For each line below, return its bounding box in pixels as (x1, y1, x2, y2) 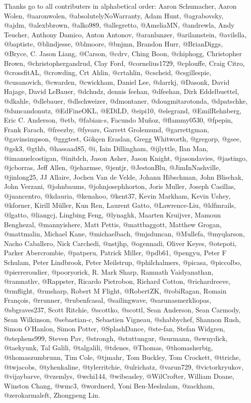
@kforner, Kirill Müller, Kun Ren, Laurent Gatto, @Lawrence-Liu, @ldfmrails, (4, 200, 236, 210)
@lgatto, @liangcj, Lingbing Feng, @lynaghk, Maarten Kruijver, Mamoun (4, 210, 221, 220)
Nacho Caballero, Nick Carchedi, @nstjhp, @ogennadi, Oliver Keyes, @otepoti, (4, 238, 236, 248)
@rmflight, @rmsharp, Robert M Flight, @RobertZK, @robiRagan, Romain (4, 285, 227, 295)
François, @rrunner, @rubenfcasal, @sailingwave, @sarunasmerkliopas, (4, 295, 211, 305)
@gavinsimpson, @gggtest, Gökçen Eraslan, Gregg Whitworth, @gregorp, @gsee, (4, 134, 241, 144)
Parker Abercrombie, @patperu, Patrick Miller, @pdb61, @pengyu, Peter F (4, 248, 227, 258)
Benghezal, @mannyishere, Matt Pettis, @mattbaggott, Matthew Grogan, (4, 219, 222, 229)
